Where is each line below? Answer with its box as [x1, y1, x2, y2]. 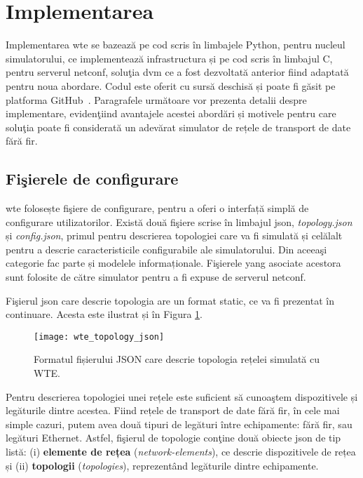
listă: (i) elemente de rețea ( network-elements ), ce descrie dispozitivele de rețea [6, 444, 356, 459]
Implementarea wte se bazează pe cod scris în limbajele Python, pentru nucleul [6, 37, 345, 52]
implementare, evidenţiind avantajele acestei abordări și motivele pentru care [6, 106, 336, 121]
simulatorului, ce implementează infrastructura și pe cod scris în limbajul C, [6, 51, 333, 65]
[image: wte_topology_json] [34, 331, 165, 342]
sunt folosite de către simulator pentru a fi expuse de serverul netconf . [6, 270, 306, 284]
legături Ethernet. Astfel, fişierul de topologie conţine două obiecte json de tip [6, 430, 341, 445]
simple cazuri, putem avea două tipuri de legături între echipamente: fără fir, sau [6, 416, 352, 431]
